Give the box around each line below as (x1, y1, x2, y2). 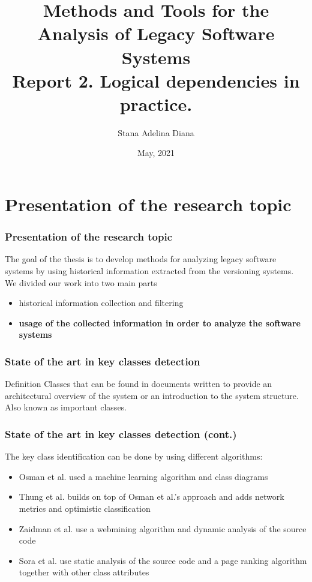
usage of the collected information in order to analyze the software (19, 316, 301, 329)
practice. (119, 91, 193, 116)
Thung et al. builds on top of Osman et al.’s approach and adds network (19, 490, 284, 503)
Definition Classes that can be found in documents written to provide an (5, 377, 272, 390)
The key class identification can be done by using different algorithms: (5, 450, 263, 463)
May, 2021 (137, 146, 175, 159)
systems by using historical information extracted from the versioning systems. (5, 265, 294, 277)
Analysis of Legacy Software (37, 21, 275, 46)
